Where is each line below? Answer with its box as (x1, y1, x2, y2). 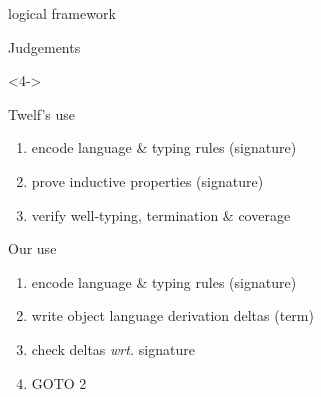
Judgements (8, 36, 81, 57)
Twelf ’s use (8, 103, 76, 124)
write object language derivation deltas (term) (31, 305, 314, 326)
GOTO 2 (31, 372, 87, 393)
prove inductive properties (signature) (31, 170, 264, 191)
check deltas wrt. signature (31, 338, 195, 359)
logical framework (8, 3, 116, 23)
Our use (8, 238, 57, 259)
